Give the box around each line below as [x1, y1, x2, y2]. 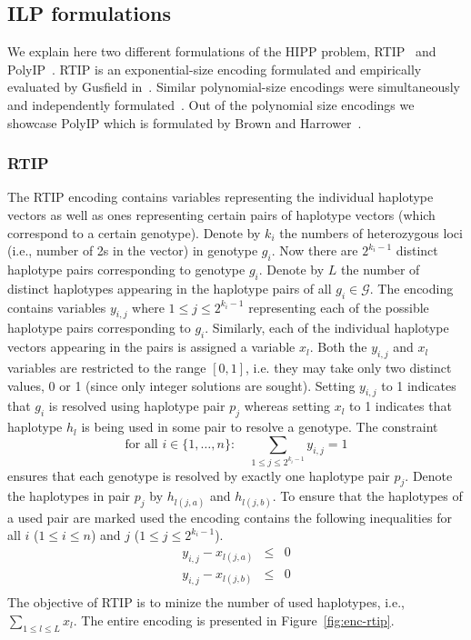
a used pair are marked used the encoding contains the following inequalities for [7, 507, 452, 526]
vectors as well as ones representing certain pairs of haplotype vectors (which [7, 205, 436, 224]
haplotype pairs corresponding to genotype [7, 259, 246, 278]
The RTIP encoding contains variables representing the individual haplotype [7, 187, 434, 206]
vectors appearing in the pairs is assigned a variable [7, 337, 296, 356]
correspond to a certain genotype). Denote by [7, 223, 261, 242]
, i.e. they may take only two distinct [246, 357, 452, 376]
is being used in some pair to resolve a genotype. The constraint [81, 417, 438, 436]
